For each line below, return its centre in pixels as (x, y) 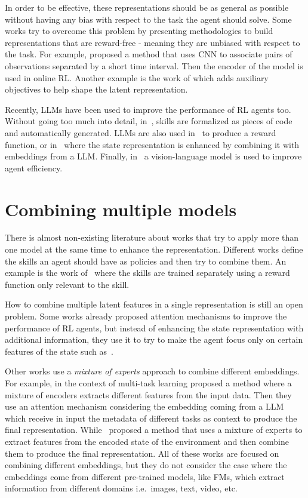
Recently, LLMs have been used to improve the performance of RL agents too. (148, 109)
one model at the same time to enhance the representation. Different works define (154, 249)
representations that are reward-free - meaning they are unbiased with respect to (153, 42)
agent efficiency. (34, 167)
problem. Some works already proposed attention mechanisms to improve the (146, 316)
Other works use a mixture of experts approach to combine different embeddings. (152, 371)
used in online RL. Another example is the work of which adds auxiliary (137, 77)
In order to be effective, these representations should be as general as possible (147, 7)
